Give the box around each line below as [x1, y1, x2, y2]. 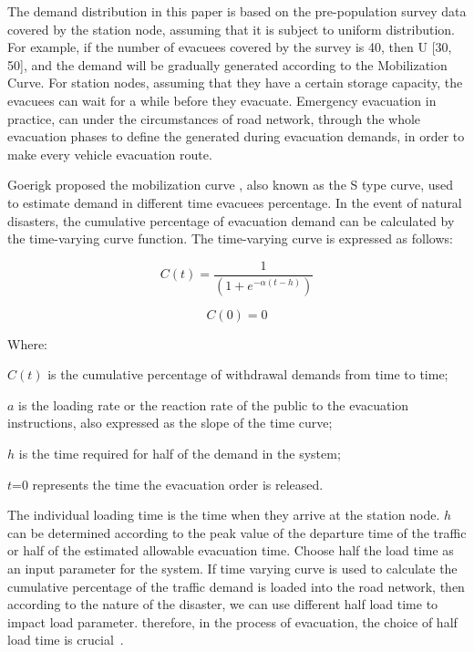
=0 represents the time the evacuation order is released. [12, 474, 324, 493]
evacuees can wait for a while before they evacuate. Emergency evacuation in [7, 90, 437, 109]
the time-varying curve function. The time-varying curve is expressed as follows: [7, 229, 453, 248]
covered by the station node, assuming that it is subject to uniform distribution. [7, 19, 456, 38]
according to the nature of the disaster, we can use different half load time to [7, 595, 438, 614]
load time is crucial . [7, 630, 124, 649]
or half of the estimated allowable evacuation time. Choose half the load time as [7, 541, 454, 560]
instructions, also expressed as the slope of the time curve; [7, 413, 333, 432]
